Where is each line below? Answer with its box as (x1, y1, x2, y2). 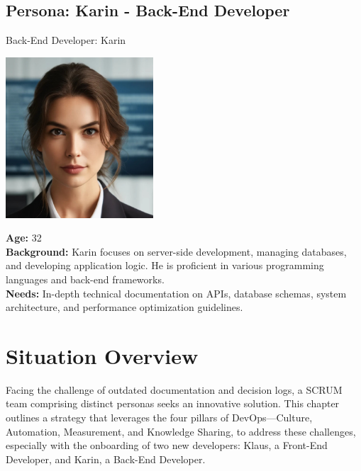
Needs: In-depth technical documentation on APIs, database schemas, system (6, 285, 347, 300)
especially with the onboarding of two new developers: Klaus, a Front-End (6, 438, 328, 453)
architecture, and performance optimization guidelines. (6, 300, 243, 314)
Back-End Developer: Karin (6, 33, 126, 47)
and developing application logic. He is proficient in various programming (6, 258, 324, 273)
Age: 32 (6, 230, 42, 245)
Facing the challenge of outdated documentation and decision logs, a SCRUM (6, 382, 343, 397)
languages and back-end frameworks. (6, 271, 165, 286)
